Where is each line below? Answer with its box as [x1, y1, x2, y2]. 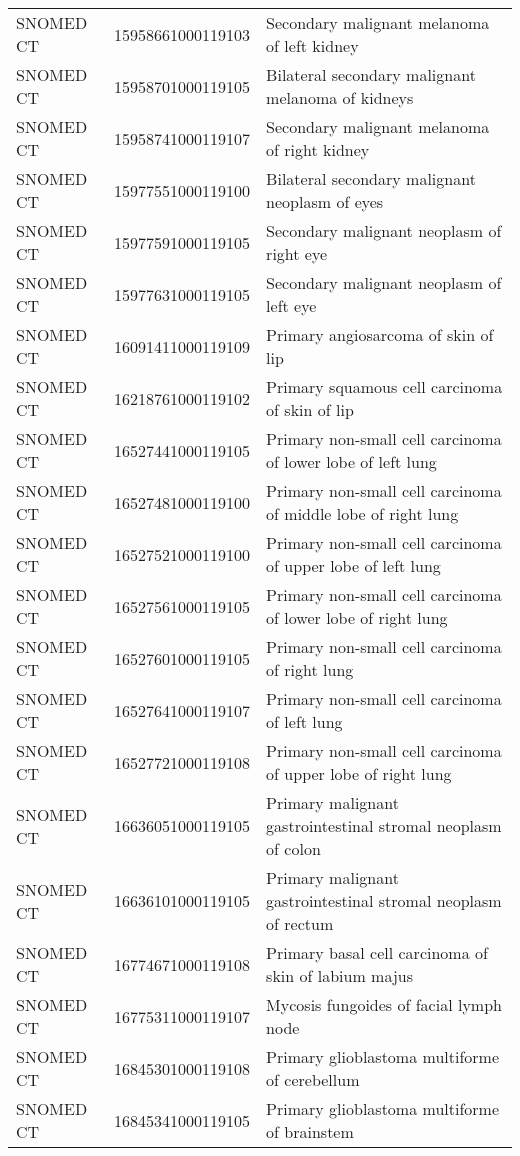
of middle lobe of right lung [266, 502, 459, 525]
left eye [266, 294, 317, 317]
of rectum [266, 912, 334, 935]
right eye [266, 242, 328, 265]
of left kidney [266, 34, 359, 57]
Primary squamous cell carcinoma [266, 375, 503, 398]
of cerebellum [266, 1068, 360, 1091]
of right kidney [266, 138, 370, 161]
